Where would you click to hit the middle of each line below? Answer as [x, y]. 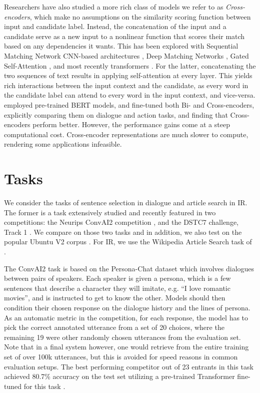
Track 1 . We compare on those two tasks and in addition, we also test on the [123, 232]
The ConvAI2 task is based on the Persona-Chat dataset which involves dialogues [129, 268]
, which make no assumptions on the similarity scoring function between [140, 16]
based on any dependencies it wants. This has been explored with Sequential [121, 46]
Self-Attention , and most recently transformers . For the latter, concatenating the [130, 65]
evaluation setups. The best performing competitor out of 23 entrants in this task [129, 366]
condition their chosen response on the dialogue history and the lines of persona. [127, 307]
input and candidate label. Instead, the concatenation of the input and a [115, 26]
